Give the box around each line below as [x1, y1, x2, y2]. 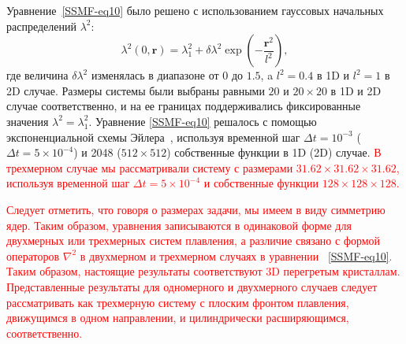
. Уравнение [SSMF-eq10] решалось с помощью [88, 113, 317, 129]
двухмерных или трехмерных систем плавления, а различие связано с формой [6, 232, 381, 249]
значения [6, 113, 49, 129]
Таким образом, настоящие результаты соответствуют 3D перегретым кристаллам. [6, 263, 400, 279]
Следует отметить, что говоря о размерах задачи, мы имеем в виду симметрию [6, 201, 386, 217]
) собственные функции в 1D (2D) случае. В [166, 144, 382, 161]
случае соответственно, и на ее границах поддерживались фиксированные [6, 98, 361, 114]
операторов [6, 247, 60, 264]
